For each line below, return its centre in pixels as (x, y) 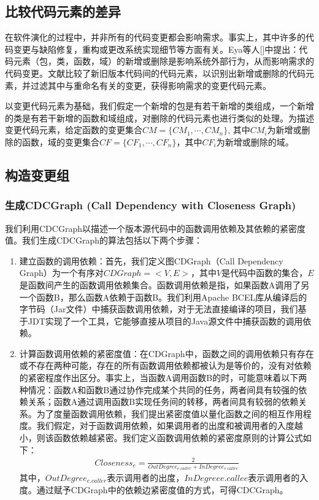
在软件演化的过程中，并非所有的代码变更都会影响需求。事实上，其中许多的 (155, 37)
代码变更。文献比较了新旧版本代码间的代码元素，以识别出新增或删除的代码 (155, 73)
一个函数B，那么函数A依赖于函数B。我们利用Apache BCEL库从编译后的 (163, 297)
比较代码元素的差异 (63, 11)
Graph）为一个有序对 (61, 273)
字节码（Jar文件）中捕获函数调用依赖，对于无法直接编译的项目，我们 (159, 309)
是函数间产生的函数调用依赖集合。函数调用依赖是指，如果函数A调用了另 (164, 284)
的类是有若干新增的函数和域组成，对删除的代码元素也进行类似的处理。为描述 (159, 117)
